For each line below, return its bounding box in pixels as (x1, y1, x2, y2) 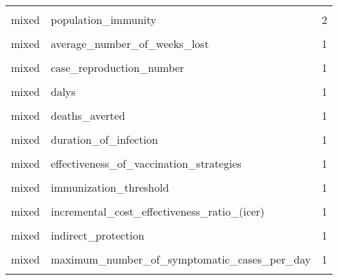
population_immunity (51, 12, 157, 27)
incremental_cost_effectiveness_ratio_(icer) (51, 203, 265, 219)
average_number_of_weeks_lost (51, 36, 209, 51)
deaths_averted (51, 107, 125, 123)
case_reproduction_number (51, 60, 185, 75)
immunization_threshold (51, 179, 169, 195)
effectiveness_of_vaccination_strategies (51, 155, 242, 171)
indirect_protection (51, 227, 144, 243)
